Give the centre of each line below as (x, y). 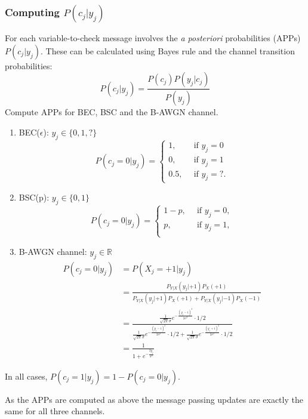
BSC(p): (34, 197)
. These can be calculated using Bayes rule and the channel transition (167, 50)
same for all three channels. (55, 411)
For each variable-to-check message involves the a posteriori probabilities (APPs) (153, 38)
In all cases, (26, 376)
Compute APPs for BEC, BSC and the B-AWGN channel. (112, 112)
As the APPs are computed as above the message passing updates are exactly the (154, 399)
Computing (32, 12)
